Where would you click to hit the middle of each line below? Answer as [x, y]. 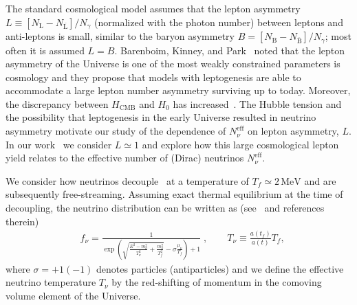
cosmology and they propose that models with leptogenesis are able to [153, 77]
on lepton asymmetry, [293, 131]
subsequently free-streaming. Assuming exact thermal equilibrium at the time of [174, 194]
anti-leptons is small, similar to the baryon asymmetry [120, 36]
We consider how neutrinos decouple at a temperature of [127, 180]
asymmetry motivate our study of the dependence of [116, 131]
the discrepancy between [57, 103]
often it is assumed [45, 50]
